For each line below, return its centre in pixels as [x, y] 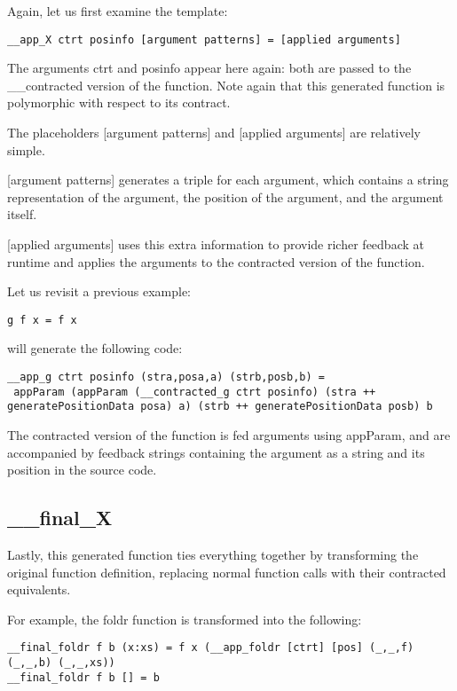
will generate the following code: [95, 348]
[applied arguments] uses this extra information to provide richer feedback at [216, 244]
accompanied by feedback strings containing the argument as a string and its [216, 452]
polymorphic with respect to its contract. [119, 102]
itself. [22, 214]
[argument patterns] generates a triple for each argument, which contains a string [228, 180]
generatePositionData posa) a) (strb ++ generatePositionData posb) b [220, 407]
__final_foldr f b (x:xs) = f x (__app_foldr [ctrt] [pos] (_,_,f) [211, 648]
